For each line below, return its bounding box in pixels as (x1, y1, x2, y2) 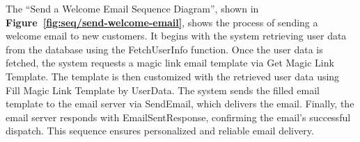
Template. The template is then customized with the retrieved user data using (6, 69, 340, 83)
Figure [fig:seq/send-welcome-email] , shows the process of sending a (6, 15, 318, 29)
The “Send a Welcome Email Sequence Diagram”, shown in (6, 1, 259, 15)
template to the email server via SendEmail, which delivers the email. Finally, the (6, 96, 354, 111)
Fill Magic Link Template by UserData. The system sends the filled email (6, 82, 320, 97)
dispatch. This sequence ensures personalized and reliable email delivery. (6, 123, 314, 138)
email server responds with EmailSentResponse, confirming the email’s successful (6, 109, 351, 124)
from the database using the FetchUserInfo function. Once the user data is (6, 42, 323, 56)
